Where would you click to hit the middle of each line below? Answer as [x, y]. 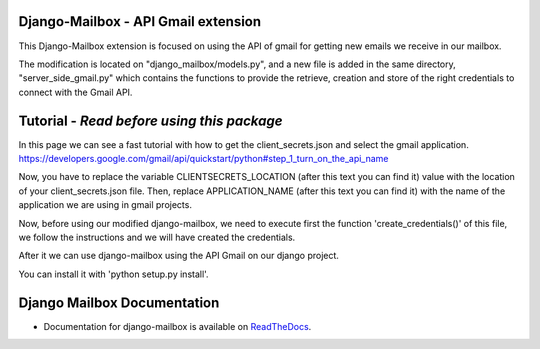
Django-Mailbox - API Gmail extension [140, 21]
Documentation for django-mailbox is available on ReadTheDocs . [177, 326]
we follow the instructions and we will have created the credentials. [157, 237]
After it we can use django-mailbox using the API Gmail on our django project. [179, 256]
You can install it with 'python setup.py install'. [113, 274]
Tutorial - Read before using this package [150, 120]
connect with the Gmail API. [75, 92]
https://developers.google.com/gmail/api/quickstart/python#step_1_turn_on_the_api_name [203, 158]
